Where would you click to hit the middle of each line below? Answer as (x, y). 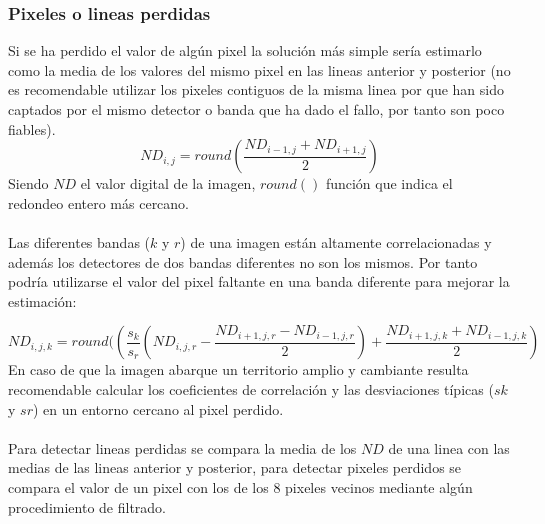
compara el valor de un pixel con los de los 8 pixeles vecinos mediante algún (240, 486)
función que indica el (389, 183)
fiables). (32, 128)
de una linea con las (449, 447)
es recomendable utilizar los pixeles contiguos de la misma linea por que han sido (256, 89)
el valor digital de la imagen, (168, 183)
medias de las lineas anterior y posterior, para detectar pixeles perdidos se (235, 467)
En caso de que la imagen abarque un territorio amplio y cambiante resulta (238, 369)
